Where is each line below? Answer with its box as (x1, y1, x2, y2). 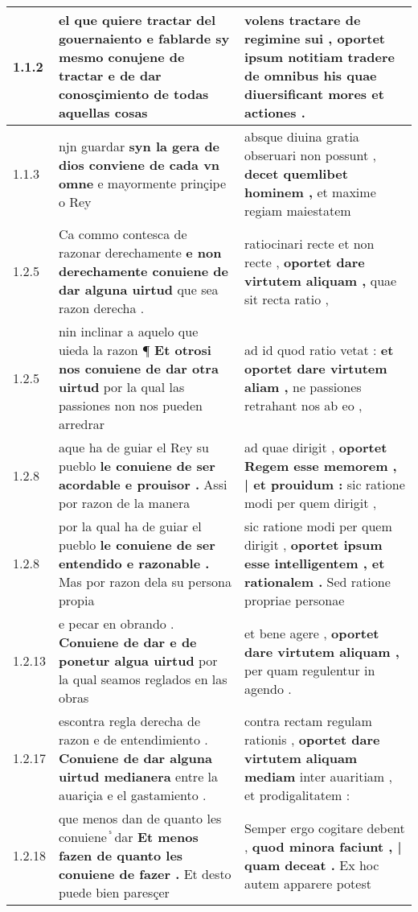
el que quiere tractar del (58, 10, 216, 29)
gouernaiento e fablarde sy (58, 29, 230, 47)
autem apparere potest (244, 873, 371, 893)
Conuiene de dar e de (58, 633, 197, 651)
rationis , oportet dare (244, 730, 380, 749)
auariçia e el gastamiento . (58, 786, 207, 804)
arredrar (58, 415, 104, 433)
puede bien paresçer (58, 883, 170, 902)
